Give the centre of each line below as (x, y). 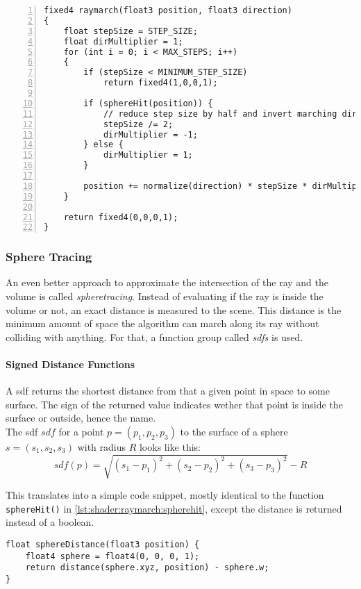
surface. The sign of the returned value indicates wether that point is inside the (174, 404)
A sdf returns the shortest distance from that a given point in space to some (168, 391)
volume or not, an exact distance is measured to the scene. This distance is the (174, 309)
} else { (103, 145)
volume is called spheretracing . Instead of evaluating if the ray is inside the (165, 296)
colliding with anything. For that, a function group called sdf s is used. (154, 337)
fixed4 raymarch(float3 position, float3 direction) (168, 10)
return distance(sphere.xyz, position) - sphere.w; (147, 568)
